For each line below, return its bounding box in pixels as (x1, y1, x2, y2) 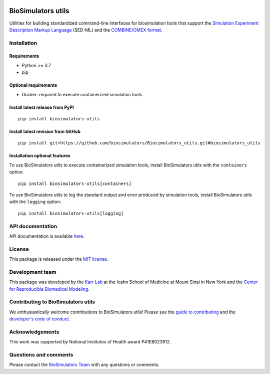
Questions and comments (9, 351, 73, 358)
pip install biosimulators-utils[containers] (18, 180, 132, 186)
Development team (9, 268, 57, 275)
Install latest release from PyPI (9, 104, 74, 110)
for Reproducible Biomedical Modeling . (9, 286, 89, 292)
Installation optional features (9, 153, 71, 159)
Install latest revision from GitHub (9, 128, 81, 135)
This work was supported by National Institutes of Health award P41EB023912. (9, 339, 171, 345)
